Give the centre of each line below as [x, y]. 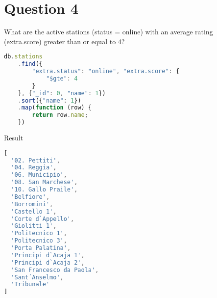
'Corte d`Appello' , [43, 219]
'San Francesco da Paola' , [55, 270]
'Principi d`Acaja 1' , [48, 255]
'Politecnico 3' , [39, 241]
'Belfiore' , [30, 197]
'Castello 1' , [34, 211]
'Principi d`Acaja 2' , [48, 262]
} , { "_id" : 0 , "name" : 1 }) [62, 93]
